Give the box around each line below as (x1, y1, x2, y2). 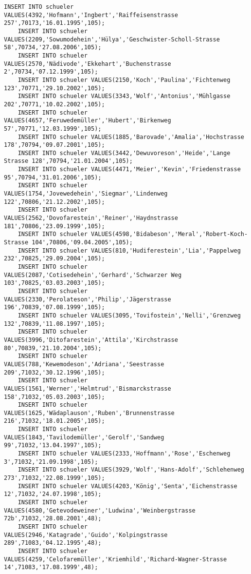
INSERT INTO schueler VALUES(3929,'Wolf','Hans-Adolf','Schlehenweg (18, 466, 244, 474)
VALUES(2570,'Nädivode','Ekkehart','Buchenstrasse (4, 60, 171, 67)
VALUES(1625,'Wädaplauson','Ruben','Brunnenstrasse (4, 409, 175, 416)
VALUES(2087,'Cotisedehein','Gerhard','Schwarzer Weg (4, 271, 182, 278)
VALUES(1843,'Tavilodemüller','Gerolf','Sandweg (4, 434, 164, 441)
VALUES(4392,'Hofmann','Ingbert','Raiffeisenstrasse (4, 11, 178, 19)
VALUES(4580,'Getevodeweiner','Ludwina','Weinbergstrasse (4, 507, 196, 514)
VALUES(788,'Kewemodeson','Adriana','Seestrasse (4, 360, 164, 368)
